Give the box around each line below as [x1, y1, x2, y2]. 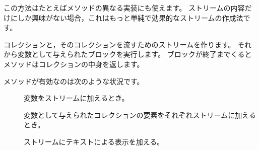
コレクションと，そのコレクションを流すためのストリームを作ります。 [4, 39, 235, 49]
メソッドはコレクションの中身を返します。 [4, 58, 144, 69]
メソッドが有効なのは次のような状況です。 [4, 76, 144, 86]
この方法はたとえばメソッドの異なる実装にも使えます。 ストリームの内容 [4, 3, 245, 13]
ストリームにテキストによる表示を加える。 [24, 136, 164, 146]
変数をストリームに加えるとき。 [24, 93, 129, 103]
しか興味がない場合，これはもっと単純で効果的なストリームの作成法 [17, 12, 243, 23]
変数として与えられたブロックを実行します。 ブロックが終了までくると [17, 49, 252, 59]
